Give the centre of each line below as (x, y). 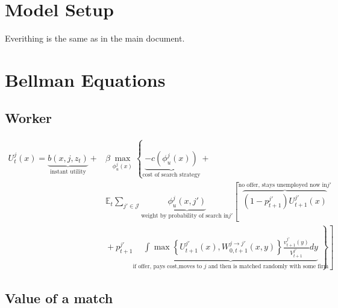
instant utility (68, 171)
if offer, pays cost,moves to (167, 266)
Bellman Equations (85, 79)
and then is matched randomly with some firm (268, 266)
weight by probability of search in (185, 215)
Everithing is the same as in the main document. (95, 38)
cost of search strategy (171, 174)
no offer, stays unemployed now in (283, 185)
